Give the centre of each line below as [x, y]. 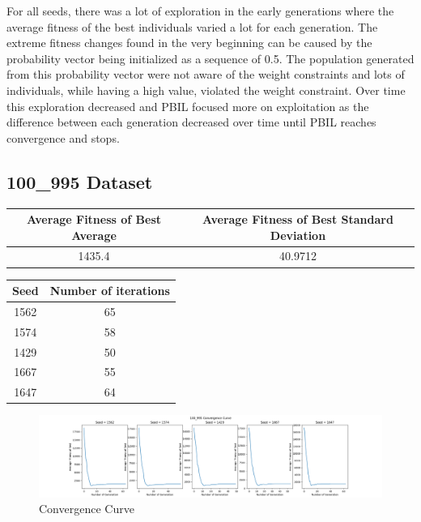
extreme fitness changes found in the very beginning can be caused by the [189, 43]
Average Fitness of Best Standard [298, 219]
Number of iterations [110, 291]
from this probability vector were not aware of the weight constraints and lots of [206, 74]
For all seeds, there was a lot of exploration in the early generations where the [200, 11]
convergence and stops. [63, 137]
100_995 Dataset [80, 181]
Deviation [298, 235]
